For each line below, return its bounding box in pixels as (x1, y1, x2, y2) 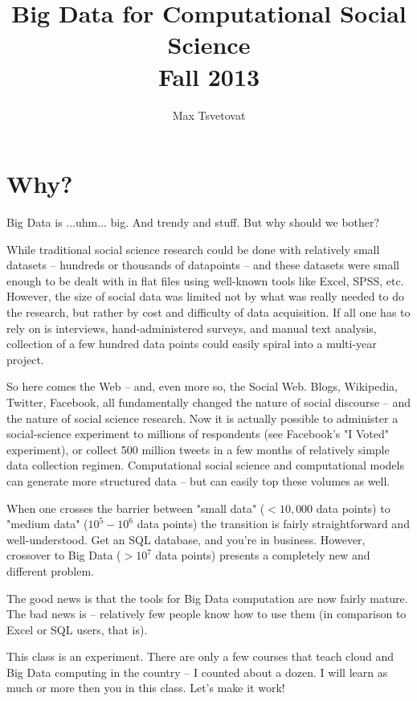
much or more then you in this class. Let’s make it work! (6, 679, 285, 696)
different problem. (6, 562, 94, 579)
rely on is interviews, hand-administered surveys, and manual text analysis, (6, 319, 377, 336)
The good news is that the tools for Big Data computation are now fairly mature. (6, 589, 408, 606)
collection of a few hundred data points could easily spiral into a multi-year (6, 335, 377, 352)
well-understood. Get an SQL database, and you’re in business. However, (6, 531, 366, 547)
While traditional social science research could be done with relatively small (6, 240, 380, 257)
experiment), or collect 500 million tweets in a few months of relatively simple (6, 441, 390, 457)
